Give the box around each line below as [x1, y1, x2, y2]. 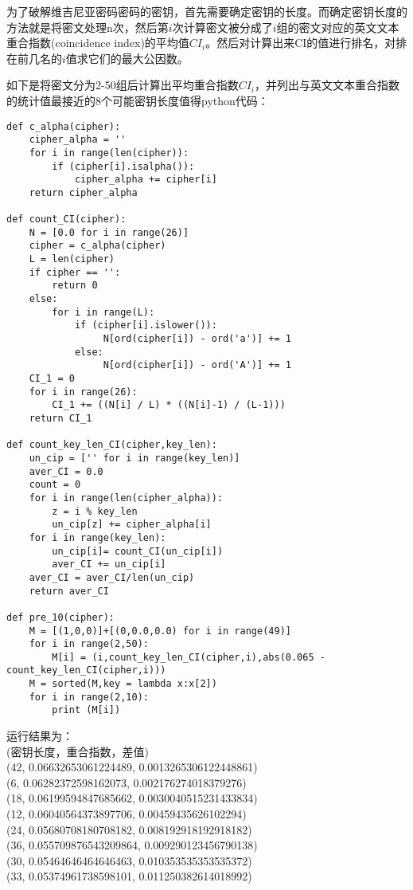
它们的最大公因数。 [88, 49, 189, 66]
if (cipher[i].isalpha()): [52, 160, 195, 172]
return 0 [52, 280, 98, 292]
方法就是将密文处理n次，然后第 [6, 18, 169, 35]
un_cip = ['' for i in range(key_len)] [29, 452, 240, 464]
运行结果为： [6, 727, 73, 744]
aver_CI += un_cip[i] [52, 559, 166, 570]
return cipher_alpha [29, 186, 138, 198]
